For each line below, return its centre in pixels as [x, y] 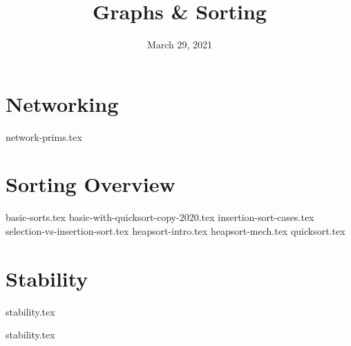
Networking [62, 103]
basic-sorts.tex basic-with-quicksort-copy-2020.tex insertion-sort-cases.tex [160, 217]
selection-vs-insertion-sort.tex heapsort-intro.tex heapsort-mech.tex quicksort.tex [175, 230]
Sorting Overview [91, 184]
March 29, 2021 [180, 45]
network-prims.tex [44, 136]
